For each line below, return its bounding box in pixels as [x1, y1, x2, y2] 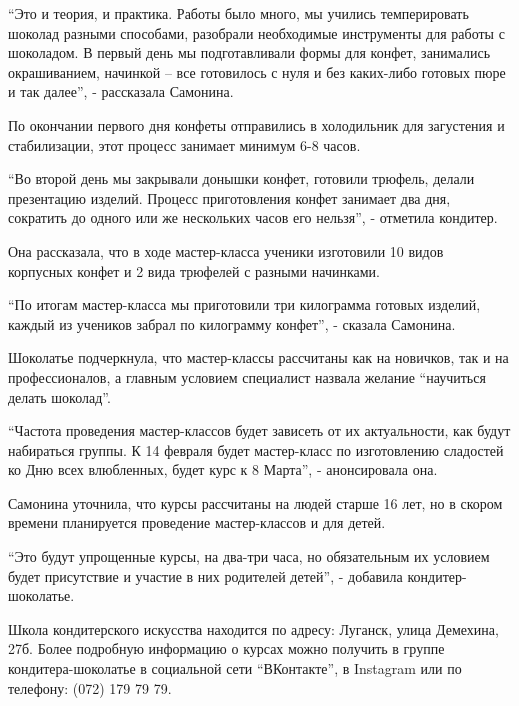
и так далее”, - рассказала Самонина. [8, 81, 234, 102]
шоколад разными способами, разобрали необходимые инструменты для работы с [8, 22, 505, 43]
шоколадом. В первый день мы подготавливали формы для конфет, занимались [8, 42, 491, 63]
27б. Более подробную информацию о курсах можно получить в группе [8, 638, 445, 659]
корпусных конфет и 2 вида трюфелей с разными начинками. [8, 260, 380, 281]
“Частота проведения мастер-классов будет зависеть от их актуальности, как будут [8, 420, 511, 441]
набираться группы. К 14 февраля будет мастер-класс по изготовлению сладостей [8, 439, 504, 460]
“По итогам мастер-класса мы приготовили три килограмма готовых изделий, [8, 294, 481, 315]
